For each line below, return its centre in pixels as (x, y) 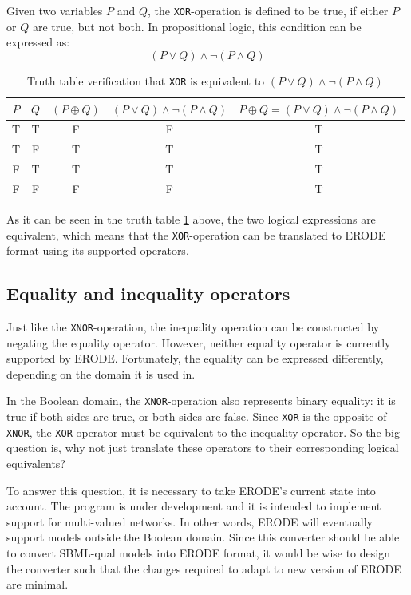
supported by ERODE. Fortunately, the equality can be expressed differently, (195, 358)
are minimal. (38, 584)
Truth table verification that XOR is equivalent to (146, 80)
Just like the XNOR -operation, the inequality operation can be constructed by (193, 327)
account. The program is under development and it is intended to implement (194, 506)
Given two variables (55, 10)
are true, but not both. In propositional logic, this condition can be (197, 26)
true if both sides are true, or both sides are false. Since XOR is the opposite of (197, 416)
